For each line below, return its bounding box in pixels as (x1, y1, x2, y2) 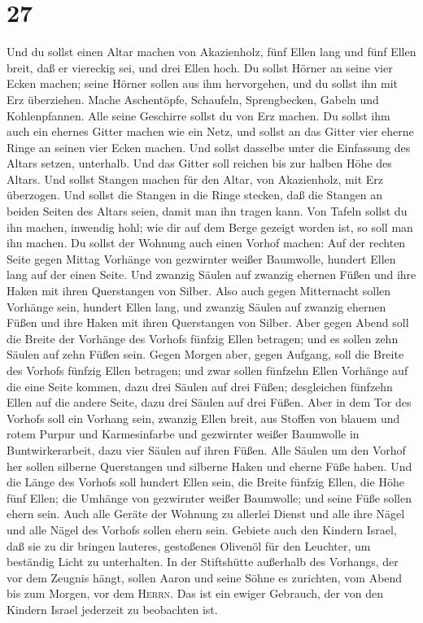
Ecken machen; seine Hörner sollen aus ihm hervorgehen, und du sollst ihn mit (7, 75, 399, 92)
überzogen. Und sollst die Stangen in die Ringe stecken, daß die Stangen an (7, 186, 383, 203)
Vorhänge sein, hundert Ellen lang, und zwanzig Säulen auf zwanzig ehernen (7, 298, 386, 315)
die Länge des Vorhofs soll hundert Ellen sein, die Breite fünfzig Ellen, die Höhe (7, 473, 404, 490)
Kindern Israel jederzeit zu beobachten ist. (7, 600, 218, 617)
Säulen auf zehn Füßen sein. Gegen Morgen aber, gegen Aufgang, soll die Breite (7, 346, 404, 363)
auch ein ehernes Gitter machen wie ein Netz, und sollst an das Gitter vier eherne (7, 123, 414, 140)
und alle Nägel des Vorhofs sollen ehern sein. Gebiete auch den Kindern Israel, (7, 521, 397, 538)
